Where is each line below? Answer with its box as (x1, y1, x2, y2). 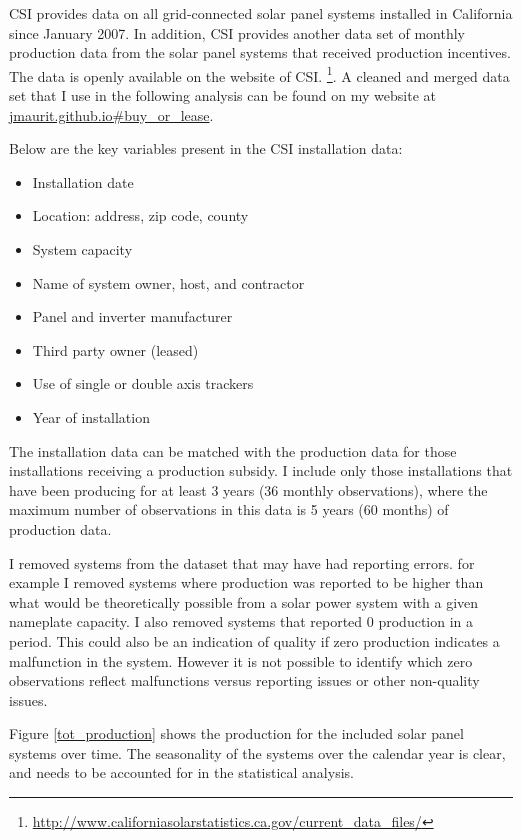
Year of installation (32, 406, 150, 427)
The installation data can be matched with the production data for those (9, 440, 457, 461)
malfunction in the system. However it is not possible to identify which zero (9, 650, 473, 671)
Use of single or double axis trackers (32, 373, 254, 394)
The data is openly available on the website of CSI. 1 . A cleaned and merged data (9, 62, 510, 86)
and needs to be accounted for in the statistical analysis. (9, 762, 354, 783)
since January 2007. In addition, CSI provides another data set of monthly (9, 22, 465, 43)
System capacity (32, 239, 133, 259)
